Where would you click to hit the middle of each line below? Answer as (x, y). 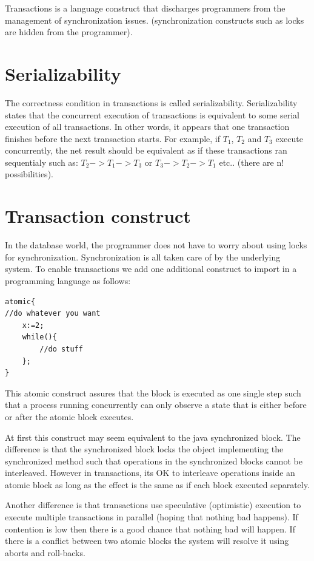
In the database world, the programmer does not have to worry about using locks (156, 245)
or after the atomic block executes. (69, 416)
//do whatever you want (53, 314)
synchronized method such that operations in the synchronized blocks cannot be (154, 461)
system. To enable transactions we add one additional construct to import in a (151, 269)
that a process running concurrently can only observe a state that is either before (156, 405)
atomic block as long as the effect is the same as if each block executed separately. (157, 484)
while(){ (39, 337)
